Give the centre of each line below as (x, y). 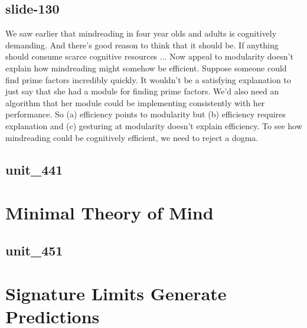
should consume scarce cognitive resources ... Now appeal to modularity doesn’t (149, 56)
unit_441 (34, 169)
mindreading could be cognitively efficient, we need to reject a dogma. (132, 137)
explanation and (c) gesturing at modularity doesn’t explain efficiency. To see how (154, 125)
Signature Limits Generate (116, 293)
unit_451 (34, 250)
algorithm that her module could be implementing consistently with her (135, 102)
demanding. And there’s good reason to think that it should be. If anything (142, 45)
